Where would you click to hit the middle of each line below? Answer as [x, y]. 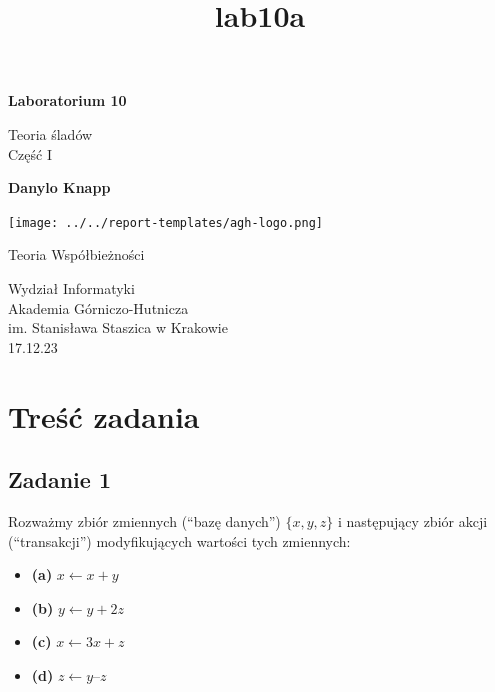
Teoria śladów [50, 133]
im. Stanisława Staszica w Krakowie [118, 327]
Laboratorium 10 [67, 100]
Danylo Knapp [59, 187]
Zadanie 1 [59, 479]
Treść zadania [104, 415]
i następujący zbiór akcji [413, 520]
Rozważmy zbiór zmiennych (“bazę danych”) [144, 520]
